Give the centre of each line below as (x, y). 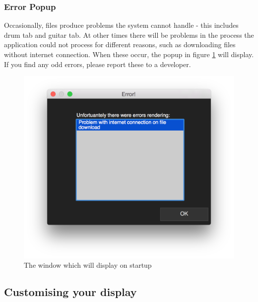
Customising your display (70, 292)
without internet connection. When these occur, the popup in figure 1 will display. (129, 54)
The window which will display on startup (88, 265)
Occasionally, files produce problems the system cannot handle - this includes (121, 25)
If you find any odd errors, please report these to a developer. (97, 64)
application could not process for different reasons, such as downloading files (120, 44)
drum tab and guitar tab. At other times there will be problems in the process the (129, 35)
